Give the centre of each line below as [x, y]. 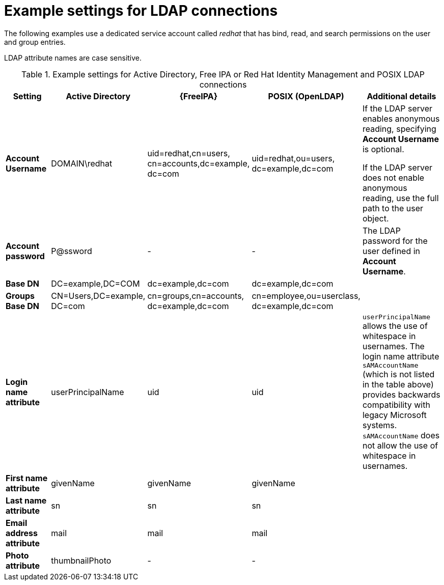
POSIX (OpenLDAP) [306, 96]
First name [27, 478]
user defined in [391, 251]
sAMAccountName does [401, 435]
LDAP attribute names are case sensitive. [73, 58]
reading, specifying [399, 129]
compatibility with [396, 405]
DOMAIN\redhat [82, 163]
